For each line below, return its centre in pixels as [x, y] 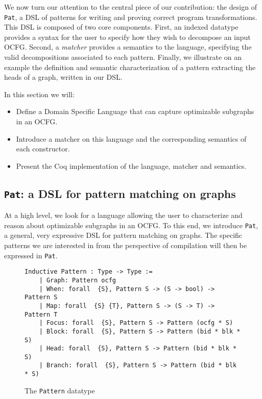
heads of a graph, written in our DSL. [63, 77]
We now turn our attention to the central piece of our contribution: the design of [130, 7]
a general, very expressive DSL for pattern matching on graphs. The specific [123, 235]
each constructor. [43, 149]
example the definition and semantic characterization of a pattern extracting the [130, 67]
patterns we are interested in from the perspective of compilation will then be [126, 245]
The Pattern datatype [60, 390]
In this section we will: [39, 94]
